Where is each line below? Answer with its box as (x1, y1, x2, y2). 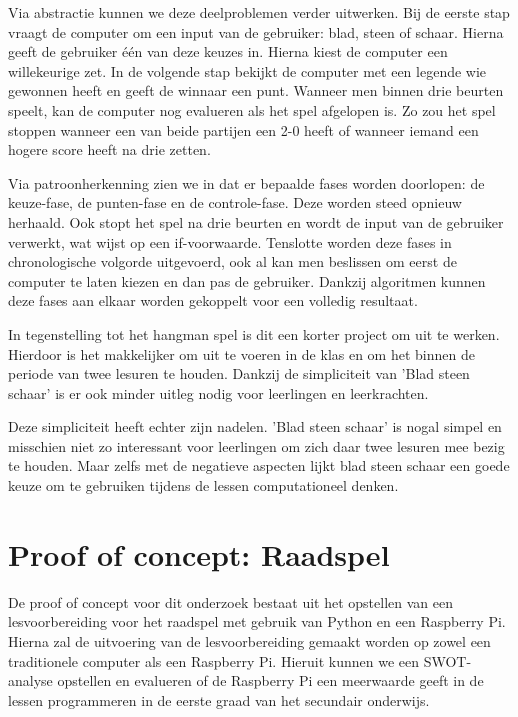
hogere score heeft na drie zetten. (8, 139, 211, 160)
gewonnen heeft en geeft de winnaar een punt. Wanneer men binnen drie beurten (8, 80, 504, 101)
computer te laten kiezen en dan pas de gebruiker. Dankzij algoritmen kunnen (8, 270, 486, 291)
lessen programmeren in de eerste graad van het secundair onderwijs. (8, 689, 430, 710)
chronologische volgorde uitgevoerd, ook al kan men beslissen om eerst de (8, 251, 457, 272)
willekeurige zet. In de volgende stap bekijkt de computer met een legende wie (8, 60, 487, 81)
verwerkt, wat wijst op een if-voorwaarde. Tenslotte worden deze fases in (8, 231, 452, 252)
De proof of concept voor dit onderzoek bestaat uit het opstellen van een (8, 591, 453, 612)
